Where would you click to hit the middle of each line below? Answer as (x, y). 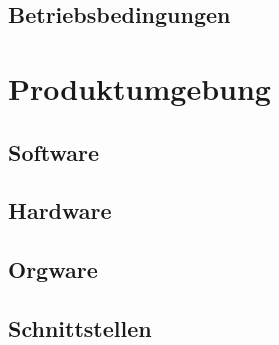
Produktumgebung (139, 87)
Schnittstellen (80, 327)
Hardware (60, 210)
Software (54, 151)
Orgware (53, 269)
